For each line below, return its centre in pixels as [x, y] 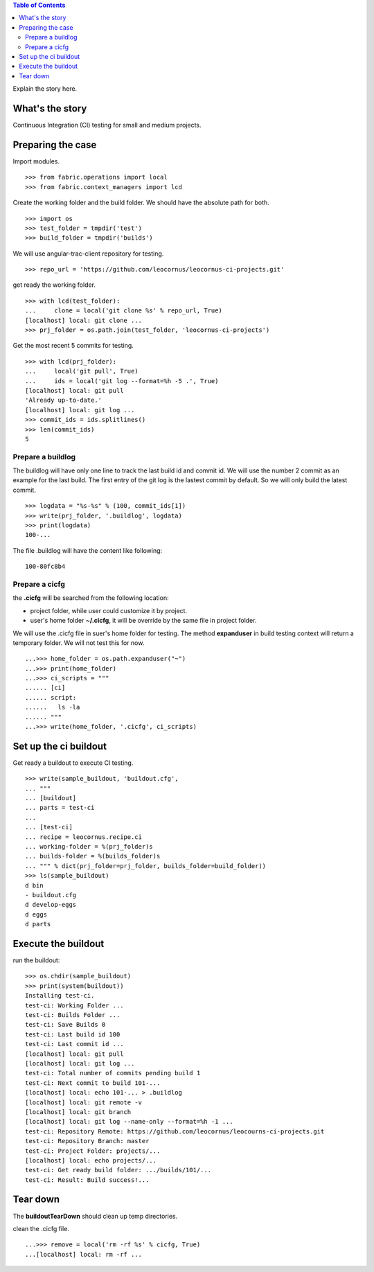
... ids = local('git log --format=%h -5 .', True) [122, 381]
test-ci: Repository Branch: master [87, 1141]
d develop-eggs [51, 905]
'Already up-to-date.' [64, 400]
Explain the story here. [45, 89]
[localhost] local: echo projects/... [91, 1160]
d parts [38, 924]
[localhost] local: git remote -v [83, 1102]
